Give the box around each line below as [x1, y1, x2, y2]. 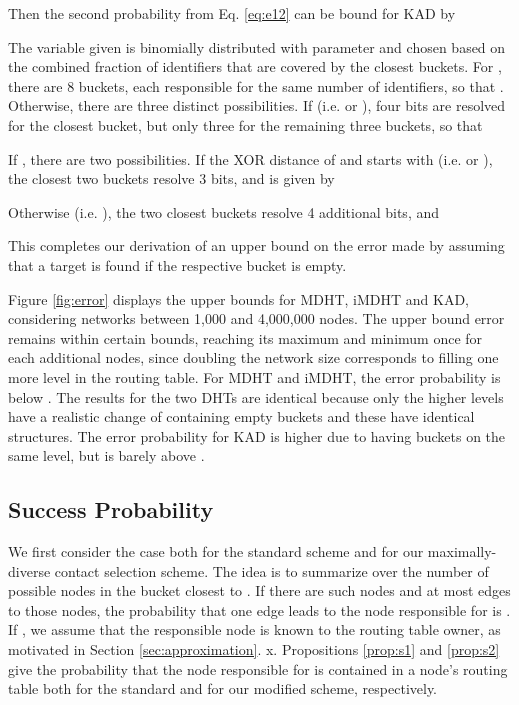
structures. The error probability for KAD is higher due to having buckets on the [8, 425, 506, 446]
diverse [8, 560, 51, 581]
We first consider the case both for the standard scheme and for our [8, 541, 424, 562]
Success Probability [8, 494, 214, 525]
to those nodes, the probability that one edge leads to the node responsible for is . [8, 599, 511, 620]
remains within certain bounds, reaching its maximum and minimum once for [8, 327, 483, 348]
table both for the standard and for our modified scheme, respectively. [8, 678, 438, 699]
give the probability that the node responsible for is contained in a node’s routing [8, 658, 508, 679]
